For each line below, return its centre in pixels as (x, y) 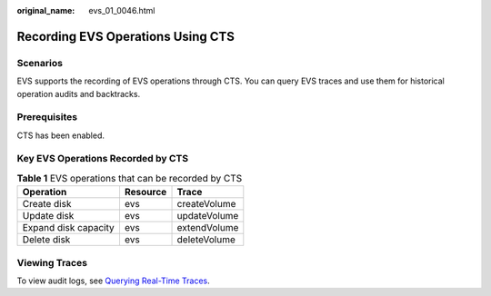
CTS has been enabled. (60, 135)
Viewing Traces (52, 262)
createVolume (206, 204)
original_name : (46, 10)
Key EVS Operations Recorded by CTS (103, 159)
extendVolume (208, 228)
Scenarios (40, 63)
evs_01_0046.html (122, 10)
